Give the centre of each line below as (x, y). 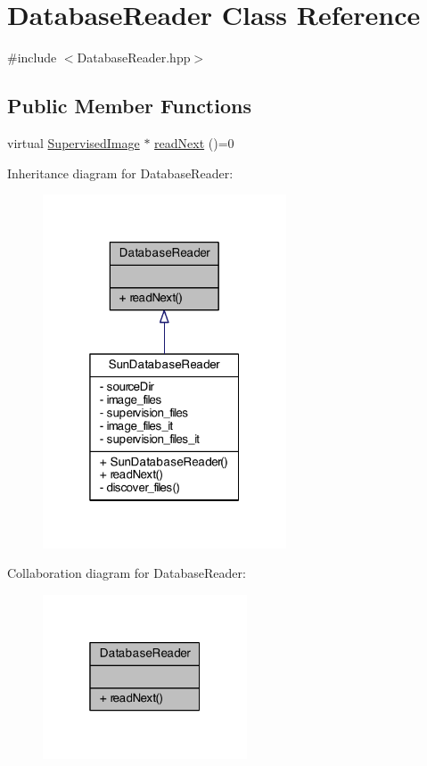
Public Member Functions (129, 106)
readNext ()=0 (194, 142)
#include (32, 58)
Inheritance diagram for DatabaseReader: (120, 173)
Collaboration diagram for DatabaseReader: (127, 573)
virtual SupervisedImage (74, 142)
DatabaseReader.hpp (134, 58)
